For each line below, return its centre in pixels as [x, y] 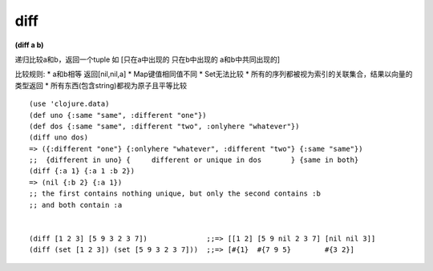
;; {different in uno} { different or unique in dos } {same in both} [194, 160]
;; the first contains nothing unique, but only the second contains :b [175, 194]
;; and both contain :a [76, 205]
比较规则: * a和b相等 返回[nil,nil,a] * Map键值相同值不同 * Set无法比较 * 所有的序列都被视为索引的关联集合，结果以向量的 [214, 74]
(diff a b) [29, 45]
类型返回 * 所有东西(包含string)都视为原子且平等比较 [101, 85]
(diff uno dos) [59, 138]
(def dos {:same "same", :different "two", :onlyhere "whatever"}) [164, 126]
